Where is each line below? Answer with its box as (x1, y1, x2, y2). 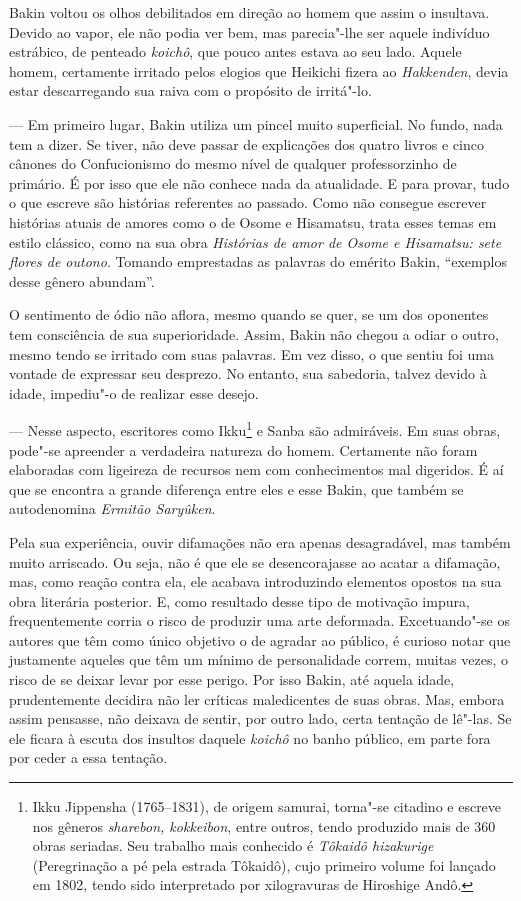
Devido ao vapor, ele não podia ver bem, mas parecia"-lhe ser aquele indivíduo (9, 21, 490, 42)
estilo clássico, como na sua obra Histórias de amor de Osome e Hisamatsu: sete (9, 231, 502, 252)
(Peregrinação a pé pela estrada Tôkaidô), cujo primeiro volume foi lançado (32, 854, 496, 875)
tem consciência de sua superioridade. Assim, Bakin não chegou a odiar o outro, (9, 323, 499, 344)
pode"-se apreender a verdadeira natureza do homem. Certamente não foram (9, 439, 478, 460)
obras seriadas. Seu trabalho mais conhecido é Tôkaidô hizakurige (32, 835, 434, 856)
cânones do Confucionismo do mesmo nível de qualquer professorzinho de (9, 153, 457, 174)
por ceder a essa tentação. (9, 747, 168, 768)
